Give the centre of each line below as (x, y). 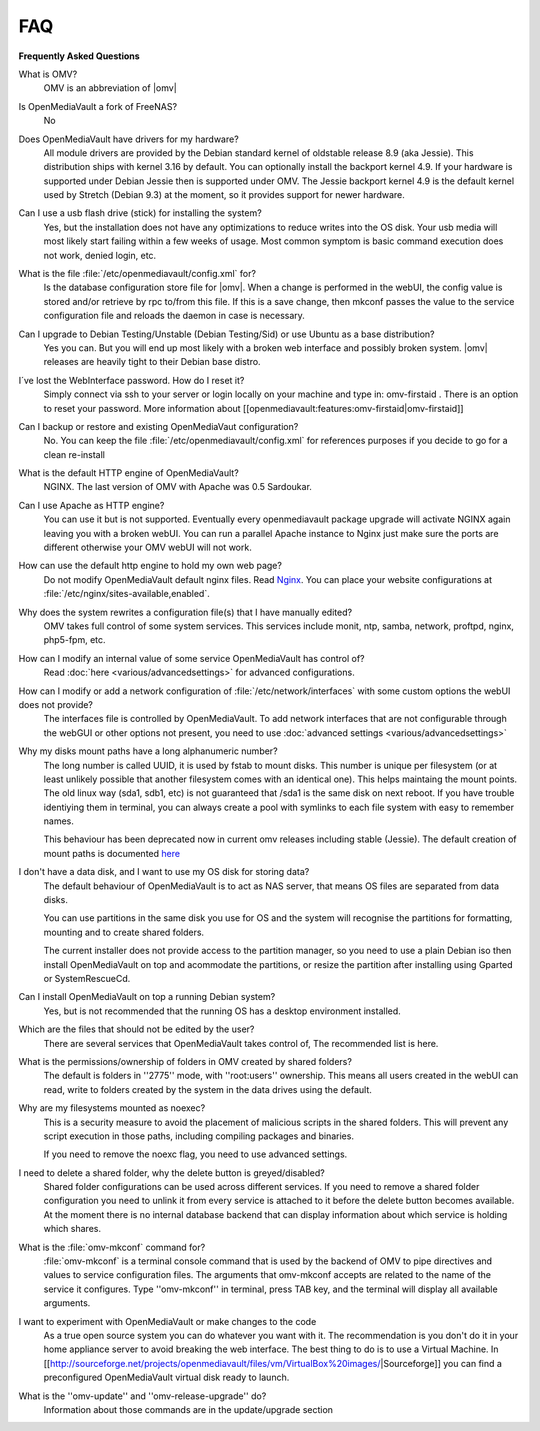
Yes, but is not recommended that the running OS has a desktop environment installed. (222, 1011)
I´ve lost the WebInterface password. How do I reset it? (131, 380)
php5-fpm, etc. (74, 640)
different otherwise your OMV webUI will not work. (147, 547)
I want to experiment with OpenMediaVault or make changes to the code (167, 1321)
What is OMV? (48, 74)
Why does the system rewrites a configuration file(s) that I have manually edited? (185, 612)
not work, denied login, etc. (100, 255)
